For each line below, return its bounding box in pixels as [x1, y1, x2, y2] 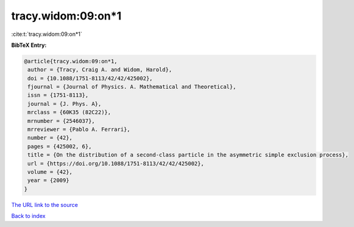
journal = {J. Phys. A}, [27, 100, 102, 107]
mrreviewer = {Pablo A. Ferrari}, [27, 126, 130, 133]
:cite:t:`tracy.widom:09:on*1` [11, 30, 82, 38]
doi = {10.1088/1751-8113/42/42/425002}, [27, 75, 153, 82]
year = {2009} [27, 177, 69, 184]
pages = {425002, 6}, [27, 143, 92, 150]
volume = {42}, [27, 169, 73, 175]
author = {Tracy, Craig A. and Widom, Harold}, [27, 66, 172, 73]
